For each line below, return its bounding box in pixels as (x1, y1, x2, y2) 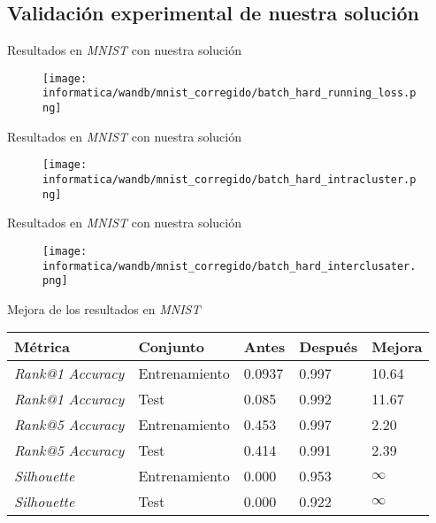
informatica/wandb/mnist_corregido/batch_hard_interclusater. (42, 259, 417, 273)
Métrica (14, 336, 70, 358)
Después (299, 336, 358, 358)
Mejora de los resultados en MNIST (7, 299, 201, 318)
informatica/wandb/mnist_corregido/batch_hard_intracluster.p (42, 173, 417, 187)
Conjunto (138, 336, 204, 358)
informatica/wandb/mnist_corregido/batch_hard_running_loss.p (42, 87, 417, 100)
